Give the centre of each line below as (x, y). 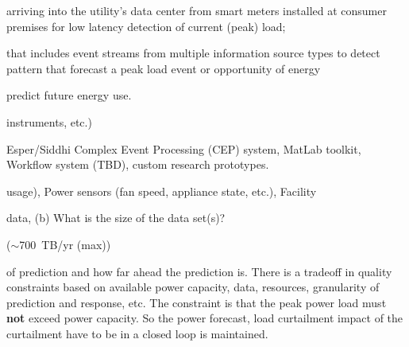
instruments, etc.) (49, 121)
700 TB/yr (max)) (65, 244)
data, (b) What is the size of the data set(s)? (116, 218)
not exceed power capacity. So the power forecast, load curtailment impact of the (205, 318)
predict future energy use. (69, 95)
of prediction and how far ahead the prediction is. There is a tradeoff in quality (199, 271)
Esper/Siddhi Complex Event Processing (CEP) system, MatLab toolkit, (184, 148)
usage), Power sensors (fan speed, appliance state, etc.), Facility (162, 191)
